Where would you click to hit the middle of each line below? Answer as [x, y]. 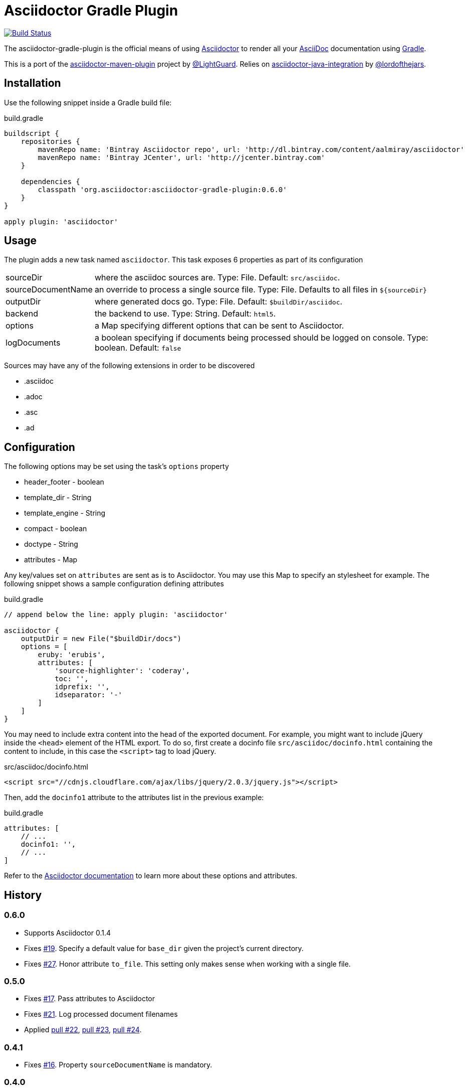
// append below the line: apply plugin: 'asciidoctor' [116, 615]
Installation [33, 83]
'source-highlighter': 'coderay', [122, 671]
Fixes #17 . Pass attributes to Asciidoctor [89, 999]
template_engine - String [65, 513]
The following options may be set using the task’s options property [116, 466]
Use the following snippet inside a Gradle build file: [88, 102]
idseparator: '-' [89, 695]
